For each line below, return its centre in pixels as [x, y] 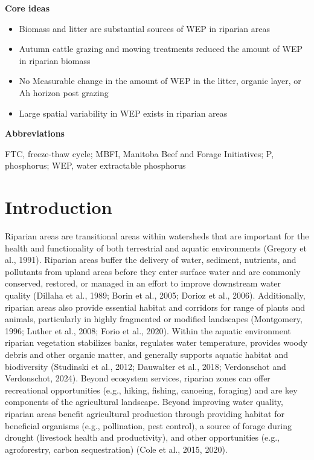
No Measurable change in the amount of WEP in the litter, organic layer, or [160, 81]
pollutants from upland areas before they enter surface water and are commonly [153, 271]
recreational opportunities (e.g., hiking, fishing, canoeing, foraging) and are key [151, 390]
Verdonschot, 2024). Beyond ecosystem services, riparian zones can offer [138, 378]
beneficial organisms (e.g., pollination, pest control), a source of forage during [148, 425]
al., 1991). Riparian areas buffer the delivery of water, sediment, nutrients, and [151, 260]
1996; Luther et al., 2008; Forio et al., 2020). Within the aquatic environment [148, 330]
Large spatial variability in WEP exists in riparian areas [123, 113]
